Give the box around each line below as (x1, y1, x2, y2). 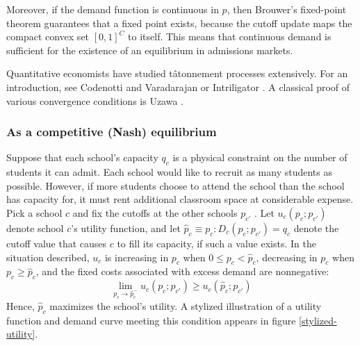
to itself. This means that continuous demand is (128, 29, 332, 44)
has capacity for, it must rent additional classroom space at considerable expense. (6, 192, 354, 206)
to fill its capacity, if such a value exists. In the (117, 236, 316, 250)
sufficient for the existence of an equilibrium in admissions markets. (6, 42, 293, 57)
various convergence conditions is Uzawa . (6, 93, 184, 108)
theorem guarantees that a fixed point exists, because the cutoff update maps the (6, 15, 352, 30)
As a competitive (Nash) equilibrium (6, 123, 217, 140)
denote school (6, 220, 64, 235)
